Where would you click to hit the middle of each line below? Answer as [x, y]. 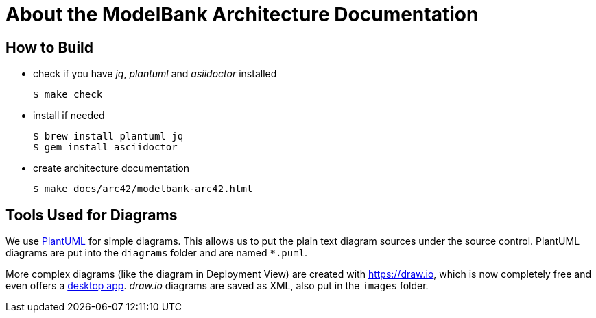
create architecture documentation [111, 168]
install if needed [69, 116]
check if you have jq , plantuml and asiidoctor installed [155, 74]
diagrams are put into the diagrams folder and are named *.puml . [157, 253]
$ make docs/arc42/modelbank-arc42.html [143, 189]
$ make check [68, 95]
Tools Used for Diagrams [92, 215]
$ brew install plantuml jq [108, 136]
